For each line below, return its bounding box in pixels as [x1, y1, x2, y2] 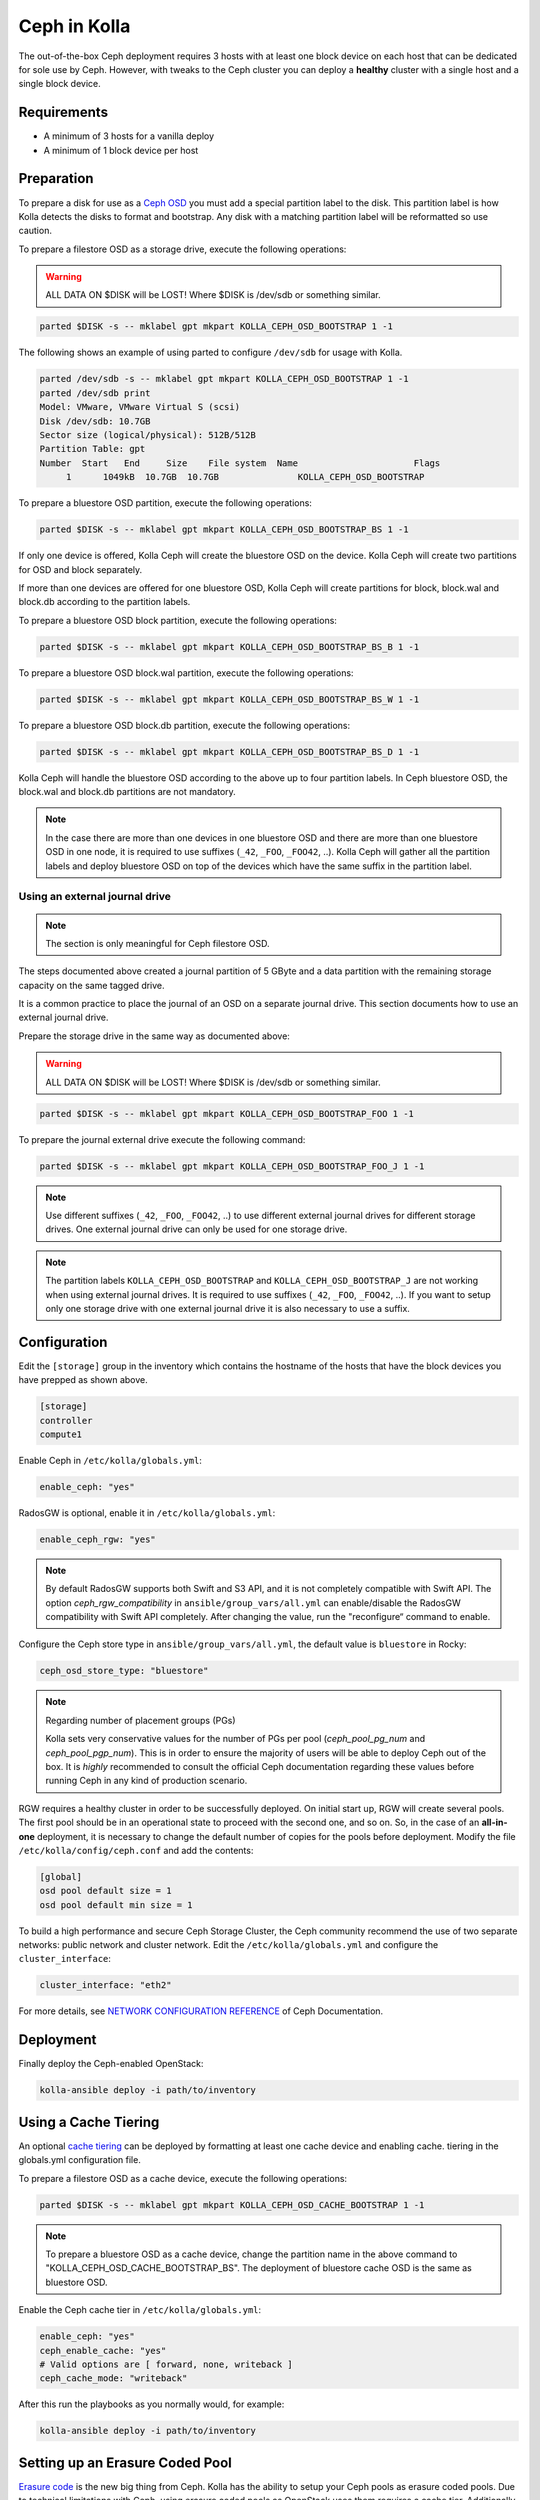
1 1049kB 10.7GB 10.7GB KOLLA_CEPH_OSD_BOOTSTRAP [65, 471, 425, 483]
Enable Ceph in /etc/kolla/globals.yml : [18, 1454, 202, 1466]
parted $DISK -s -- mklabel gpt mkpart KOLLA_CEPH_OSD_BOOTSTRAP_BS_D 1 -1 [39, 746, 420, 757]
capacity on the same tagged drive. [18, 979, 165, 991]
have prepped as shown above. [18, 1374, 149, 1386]
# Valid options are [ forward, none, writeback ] [39, 2358, 294, 2370]
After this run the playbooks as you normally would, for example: [18, 2398, 285, 2410]
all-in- [481, 1816, 509, 1829]
